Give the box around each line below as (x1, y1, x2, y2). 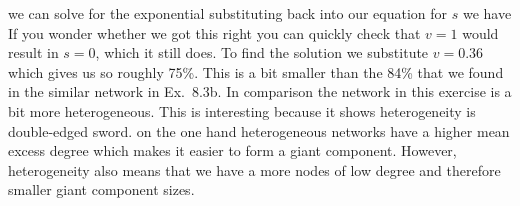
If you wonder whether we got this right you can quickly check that (8, 22, 421, 43)
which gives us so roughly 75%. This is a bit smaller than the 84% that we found (8, 61, 504, 82)
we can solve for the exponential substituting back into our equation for (8, 3, 448, 23)
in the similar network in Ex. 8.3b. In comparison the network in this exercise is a (8, 81, 512, 102)
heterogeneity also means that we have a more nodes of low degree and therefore (8, 159, 501, 180)
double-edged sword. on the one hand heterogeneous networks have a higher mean (8, 120, 510, 141)
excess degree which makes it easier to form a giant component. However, (8, 140, 457, 161)
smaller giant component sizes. (8, 179, 195, 200)
